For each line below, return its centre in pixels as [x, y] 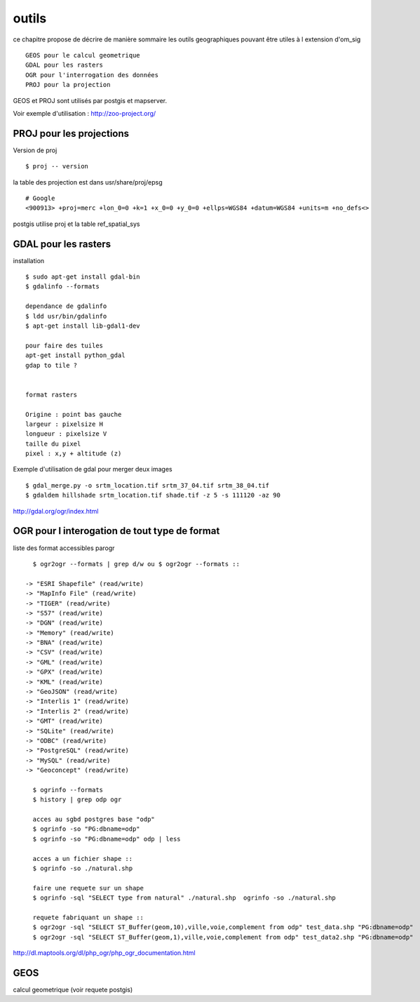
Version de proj [35, 150]
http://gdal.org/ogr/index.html [56, 511]
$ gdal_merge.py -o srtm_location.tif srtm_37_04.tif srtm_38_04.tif [148, 485]
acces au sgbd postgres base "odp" [94, 820]
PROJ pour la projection [68, 85]
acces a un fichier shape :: [83, 859]
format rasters [52, 394]
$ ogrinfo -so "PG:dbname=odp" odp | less [107, 839]
